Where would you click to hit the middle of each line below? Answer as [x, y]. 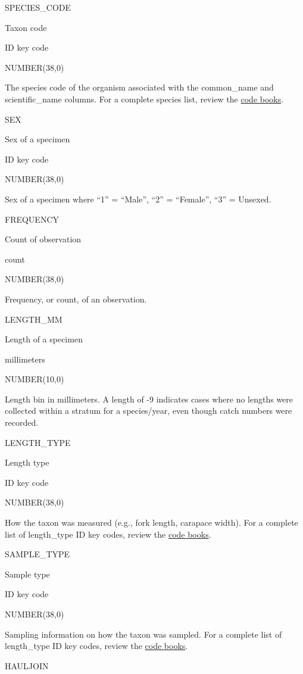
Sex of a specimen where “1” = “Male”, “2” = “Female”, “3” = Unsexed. [138, 199]
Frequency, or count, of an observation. [76, 299]
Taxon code [26, 27]
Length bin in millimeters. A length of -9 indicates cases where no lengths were [149, 399]
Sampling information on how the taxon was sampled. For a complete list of [143, 634]
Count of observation [43, 239]
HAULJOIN [27, 665]
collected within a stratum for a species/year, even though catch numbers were [149, 411]
